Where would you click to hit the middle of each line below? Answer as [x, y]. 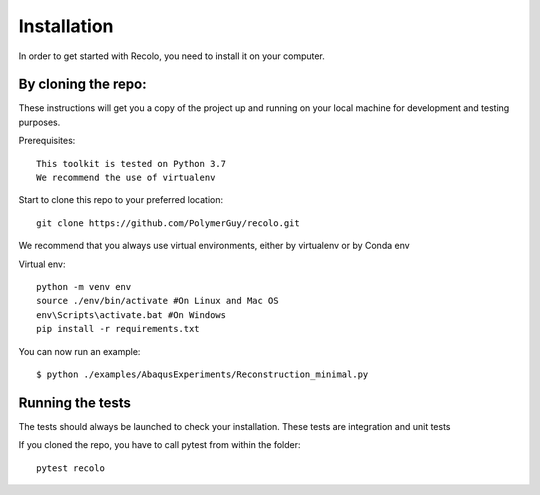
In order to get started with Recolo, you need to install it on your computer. [171, 56]
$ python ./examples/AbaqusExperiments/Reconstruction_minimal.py [202, 374]
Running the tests [75, 402]
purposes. [39, 122]
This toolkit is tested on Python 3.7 [131, 163]
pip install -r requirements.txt [118, 329]
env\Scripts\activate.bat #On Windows [131, 314]
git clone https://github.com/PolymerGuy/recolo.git [168, 223]
